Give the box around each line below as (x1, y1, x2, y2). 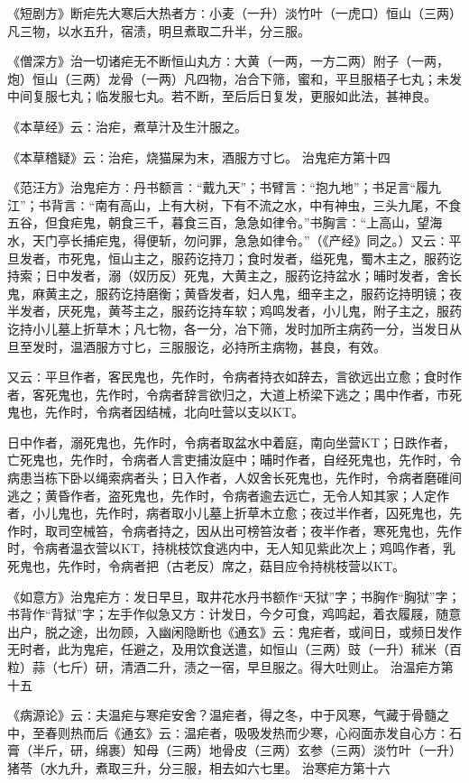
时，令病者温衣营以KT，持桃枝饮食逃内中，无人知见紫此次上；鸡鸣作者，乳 (7, 539, 455, 557)
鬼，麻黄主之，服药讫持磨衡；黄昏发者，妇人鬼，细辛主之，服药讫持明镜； (7, 283, 449, 302)
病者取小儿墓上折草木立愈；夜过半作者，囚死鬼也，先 (145, 503, 462, 522)
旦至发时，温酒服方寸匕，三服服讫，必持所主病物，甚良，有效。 (7, 336, 386, 355)
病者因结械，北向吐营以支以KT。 (107, 402, 304, 421)
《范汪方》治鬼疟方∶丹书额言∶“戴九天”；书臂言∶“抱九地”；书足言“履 (7, 178, 429, 197)
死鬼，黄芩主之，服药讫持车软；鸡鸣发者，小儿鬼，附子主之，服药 (69, 301, 462, 320)
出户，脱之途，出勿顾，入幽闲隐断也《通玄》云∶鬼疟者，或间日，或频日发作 (7, 622, 462, 640)
